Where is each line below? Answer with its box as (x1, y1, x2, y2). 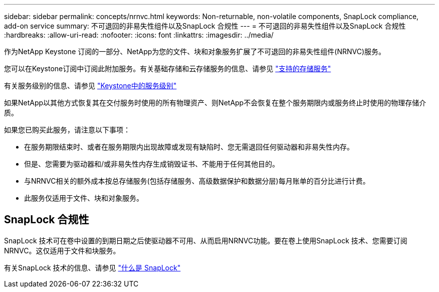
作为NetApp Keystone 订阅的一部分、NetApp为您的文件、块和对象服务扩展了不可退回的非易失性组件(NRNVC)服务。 (4, 47, 386, 56)
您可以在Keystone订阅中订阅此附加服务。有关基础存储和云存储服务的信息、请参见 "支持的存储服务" (4, 64, 331, 73)
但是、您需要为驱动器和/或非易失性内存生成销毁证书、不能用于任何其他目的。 (24, 160, 280, 168)
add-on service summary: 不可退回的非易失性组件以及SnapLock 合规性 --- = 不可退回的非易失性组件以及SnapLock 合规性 (4, 22, 406, 30)
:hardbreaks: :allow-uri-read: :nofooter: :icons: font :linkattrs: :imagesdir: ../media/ (4, 31, 274, 39)
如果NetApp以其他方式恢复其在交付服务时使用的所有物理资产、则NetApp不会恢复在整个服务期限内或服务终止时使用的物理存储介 (4, 98, 426, 107)
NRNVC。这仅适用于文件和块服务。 (4, 246, 120, 255)
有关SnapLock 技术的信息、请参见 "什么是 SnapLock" (4, 263, 181, 272)
